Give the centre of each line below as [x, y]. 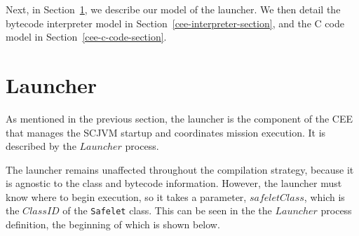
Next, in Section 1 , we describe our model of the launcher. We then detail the [173, 9]
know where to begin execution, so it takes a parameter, [126, 196]
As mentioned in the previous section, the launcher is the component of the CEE [179, 118]
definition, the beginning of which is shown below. [113, 224]
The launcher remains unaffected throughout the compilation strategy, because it [180, 169]
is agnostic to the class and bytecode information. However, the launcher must [174, 183]
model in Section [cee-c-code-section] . [86, 37]
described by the [41, 146]
